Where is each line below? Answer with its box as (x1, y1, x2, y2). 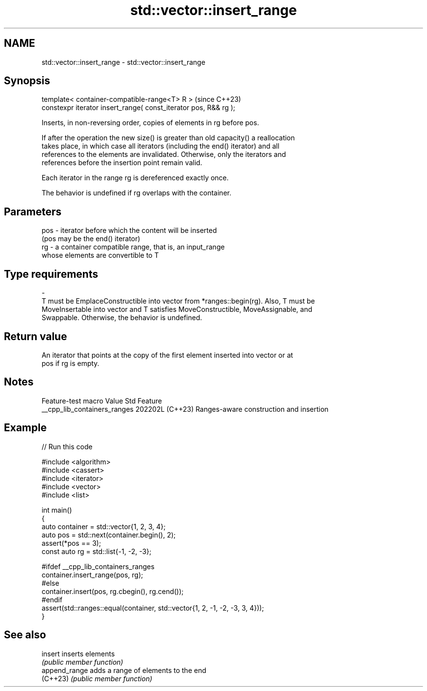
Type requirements (4, 268, 98, 280)
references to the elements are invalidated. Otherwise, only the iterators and (41, 150, 286, 159)
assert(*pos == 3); (41, 538, 101, 547)
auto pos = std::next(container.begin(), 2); (41, 530, 176, 539)
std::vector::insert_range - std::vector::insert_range (41, 58, 206, 66)
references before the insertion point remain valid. (41, 158, 202, 167)
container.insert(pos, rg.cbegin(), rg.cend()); (41, 587, 184, 595)
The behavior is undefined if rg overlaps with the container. (41, 189, 232, 197)
